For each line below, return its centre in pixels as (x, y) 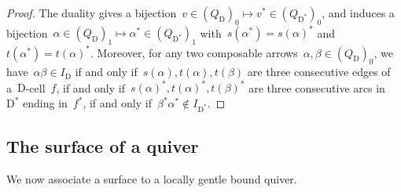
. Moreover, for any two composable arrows (194, 52)
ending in (45, 103)
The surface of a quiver (103, 146)
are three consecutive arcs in (317, 87)
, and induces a (358, 13)
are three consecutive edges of (319, 72)
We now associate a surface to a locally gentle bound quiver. (152, 179)
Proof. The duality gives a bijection (92, 13)
